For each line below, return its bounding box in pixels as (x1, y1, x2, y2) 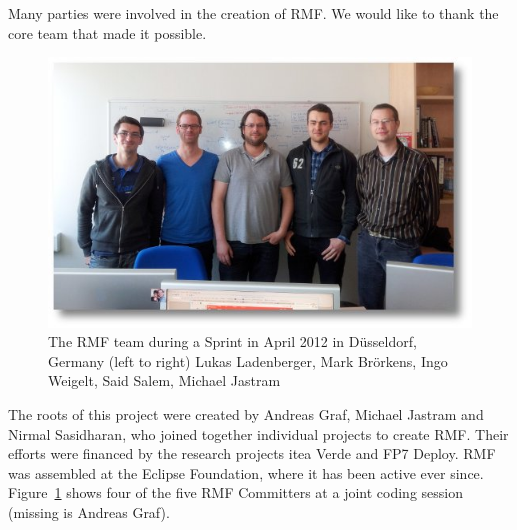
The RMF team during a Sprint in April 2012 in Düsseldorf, (48, 331, 417, 352)
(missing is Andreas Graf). (8, 501, 170, 522)
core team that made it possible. (8, 22, 207, 43)
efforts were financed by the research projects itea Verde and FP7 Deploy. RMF (8, 443, 496, 464)
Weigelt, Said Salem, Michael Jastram (48, 370, 281, 391)
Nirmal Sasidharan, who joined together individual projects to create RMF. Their (8, 423, 509, 444)
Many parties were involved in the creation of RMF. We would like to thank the (8, 3, 499, 23)
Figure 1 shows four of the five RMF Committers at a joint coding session (8, 482, 463, 503)
